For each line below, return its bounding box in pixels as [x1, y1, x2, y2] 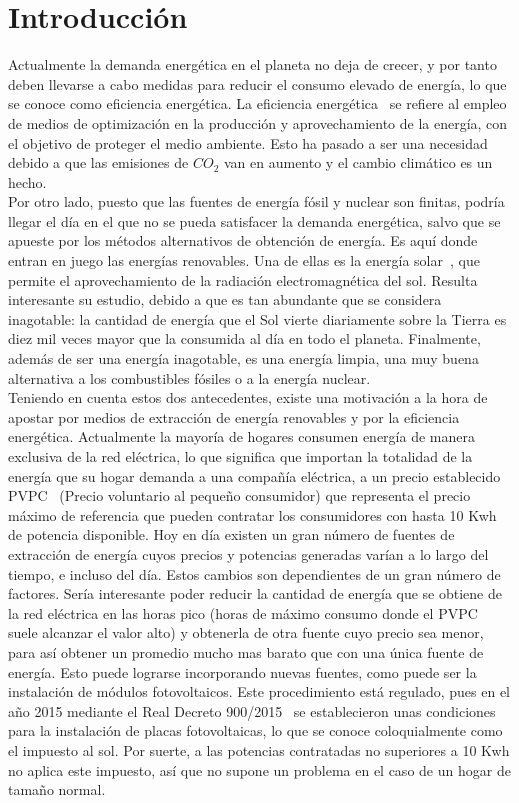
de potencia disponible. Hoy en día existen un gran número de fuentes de [8, 524, 455, 545]
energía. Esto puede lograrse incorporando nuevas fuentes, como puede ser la [8, 661, 477, 682]
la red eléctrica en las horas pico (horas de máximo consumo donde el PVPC [8, 602, 478, 623]
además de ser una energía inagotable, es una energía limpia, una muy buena [8, 348, 479, 369]
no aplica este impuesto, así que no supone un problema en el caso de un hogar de [8, 759, 511, 780]
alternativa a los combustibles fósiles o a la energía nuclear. [8, 367, 371, 388]
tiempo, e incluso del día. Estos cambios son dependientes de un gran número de [8, 563, 501, 584]
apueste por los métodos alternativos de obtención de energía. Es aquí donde [8, 230, 478, 251]
